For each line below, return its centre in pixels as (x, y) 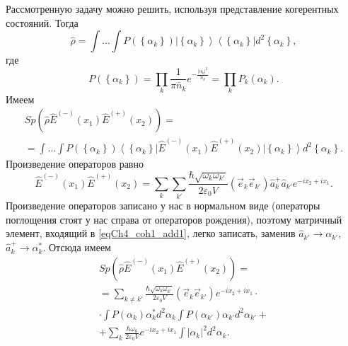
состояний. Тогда (42, 22)
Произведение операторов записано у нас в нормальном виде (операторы (163, 206)
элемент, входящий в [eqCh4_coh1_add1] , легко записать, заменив (151, 233)
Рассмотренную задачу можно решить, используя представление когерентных (172, 8)
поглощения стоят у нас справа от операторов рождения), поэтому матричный (174, 219)
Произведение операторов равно (75, 164)
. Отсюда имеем (77, 247)
